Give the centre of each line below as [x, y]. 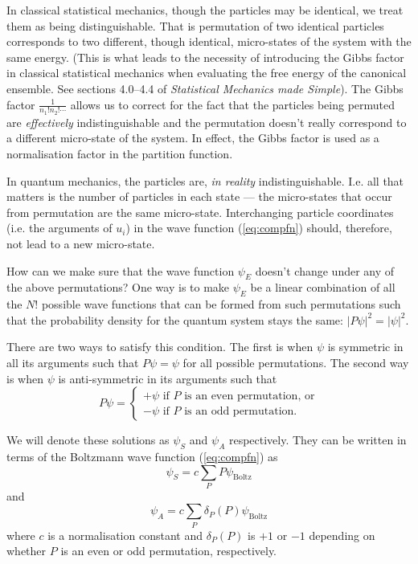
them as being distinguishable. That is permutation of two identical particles [195, 25]
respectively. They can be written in [318, 440]
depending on [342, 535]
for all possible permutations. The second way [296, 362]
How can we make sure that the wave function [121, 270]
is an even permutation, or [250, 396]
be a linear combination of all [323, 287]
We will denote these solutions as [88, 440]
